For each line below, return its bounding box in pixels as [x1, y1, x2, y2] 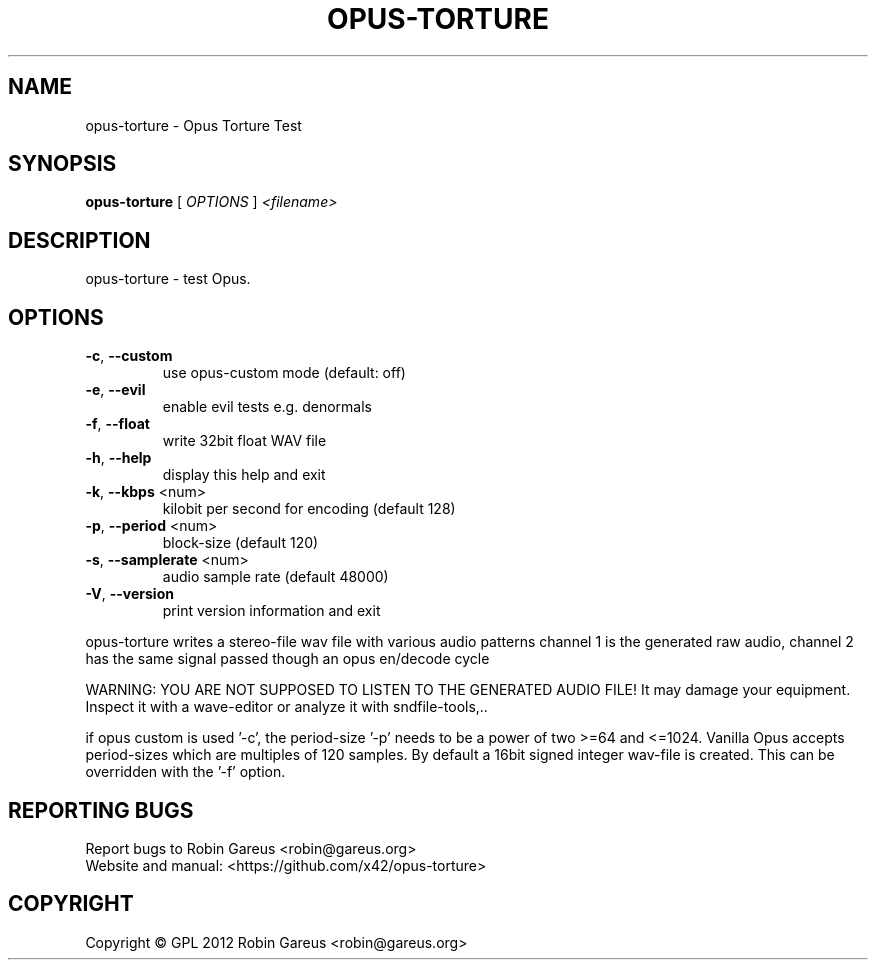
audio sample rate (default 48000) [162, 568, 389, 586]
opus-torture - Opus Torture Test [85, 116, 302, 134]
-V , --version [85, 585, 174, 603]
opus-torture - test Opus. [85, 270, 251, 288]
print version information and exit [162, 602, 381, 620]
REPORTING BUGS [8, 797, 194, 823]
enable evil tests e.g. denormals [162, 398, 372, 416]
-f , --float [85, 415, 150, 433]
